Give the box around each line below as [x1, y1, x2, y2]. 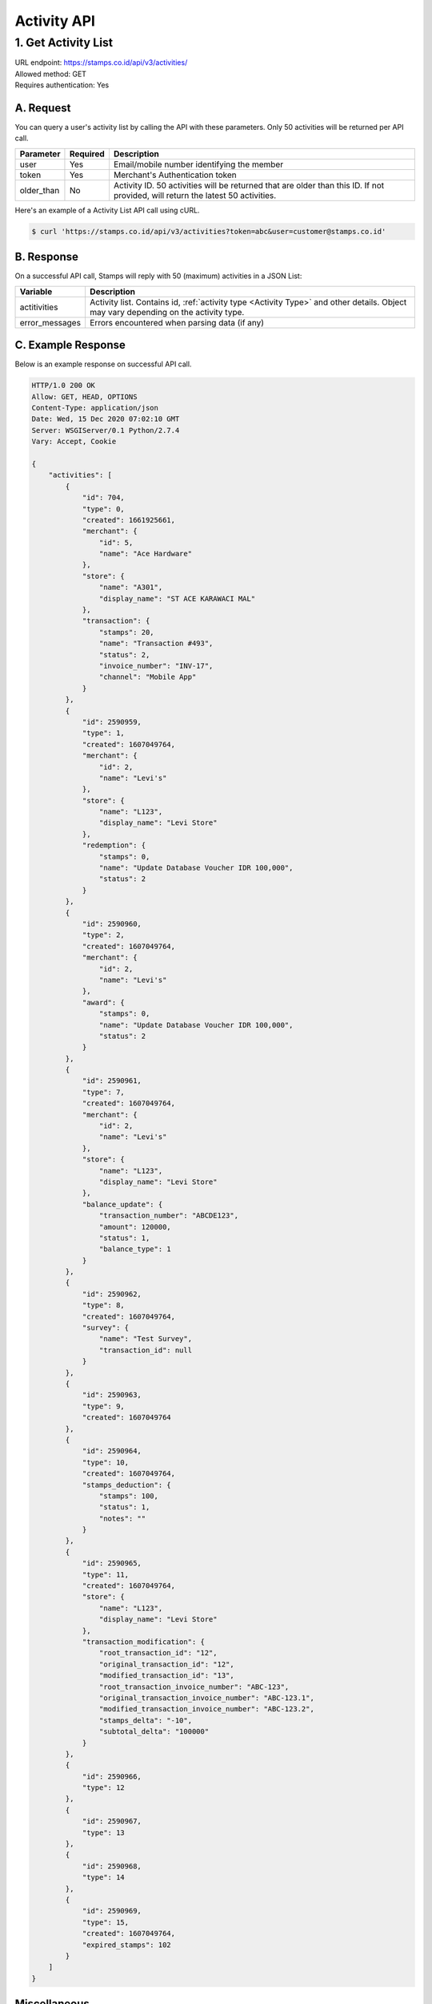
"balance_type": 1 [98, 1245, 171, 1254]
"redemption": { [82, 841, 146, 850]
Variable [19, 285, 53, 297]
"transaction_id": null [98, 1345, 192, 1355]
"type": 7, [82, 1087, 126, 1097]
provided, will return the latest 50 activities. [113, 189, 277, 200]
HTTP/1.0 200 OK [31, 381, 96, 390]
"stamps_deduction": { [82, 1480, 171, 1489]
